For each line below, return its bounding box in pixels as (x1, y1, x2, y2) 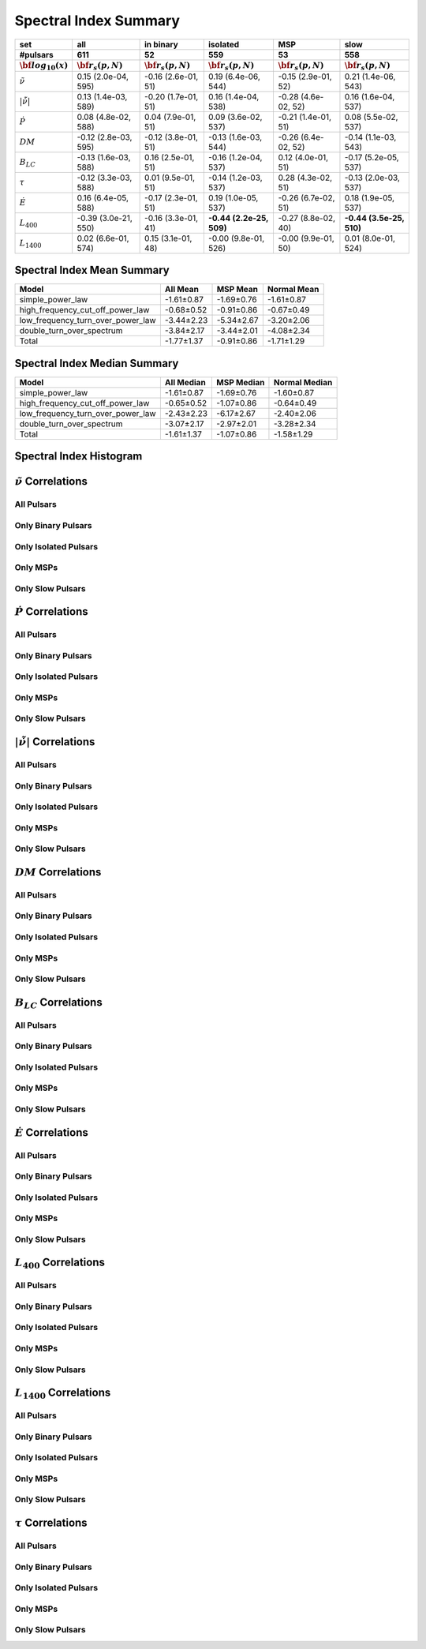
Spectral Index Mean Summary (14, 264, 170, 277)
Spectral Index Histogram (14, 450, 143, 463)
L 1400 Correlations (14, 1386, 111, 1401)
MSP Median (216, 377, 265, 388)
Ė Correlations (14, 1126, 88, 1139)
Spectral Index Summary (14, 12, 181, 29)
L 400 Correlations (14, 1256, 106, 1271)
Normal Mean (267, 284, 319, 295)
